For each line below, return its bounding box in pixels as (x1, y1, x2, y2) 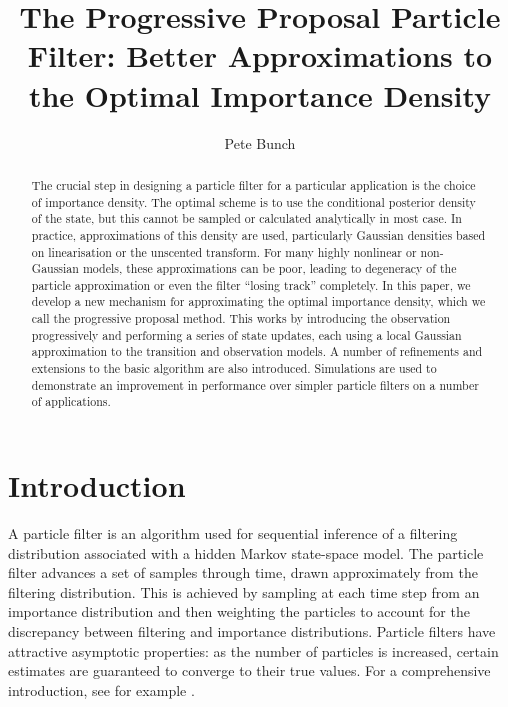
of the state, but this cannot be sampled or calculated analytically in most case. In (31, 210, 462, 227)
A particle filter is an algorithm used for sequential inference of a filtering (8, 523, 458, 544)
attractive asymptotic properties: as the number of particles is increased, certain (8, 640, 499, 661)
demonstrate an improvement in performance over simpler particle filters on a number (31, 376, 479, 393)
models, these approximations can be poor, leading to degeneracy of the (82, 260, 457, 277)
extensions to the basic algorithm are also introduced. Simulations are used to (31, 360, 437, 377)
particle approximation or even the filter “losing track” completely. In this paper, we (31, 276, 471, 293)
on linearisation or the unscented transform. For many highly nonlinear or (31, 243, 417, 260)
